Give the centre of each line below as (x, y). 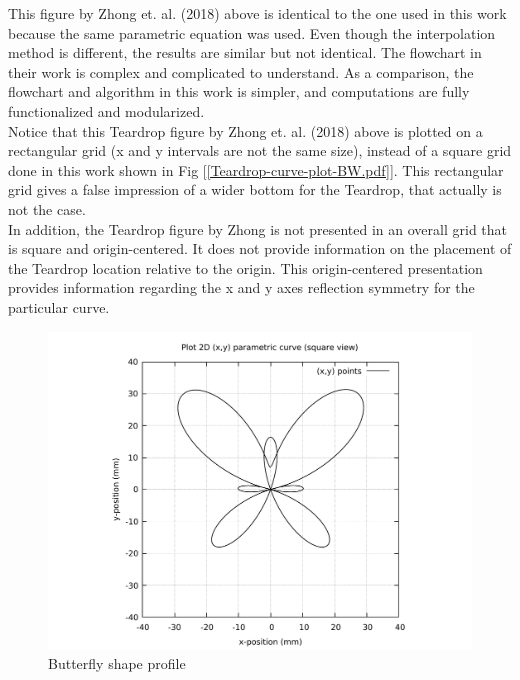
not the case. (47, 208)
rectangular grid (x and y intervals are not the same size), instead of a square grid (260, 150)
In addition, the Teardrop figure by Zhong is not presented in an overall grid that (257, 228)
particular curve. (59, 306)
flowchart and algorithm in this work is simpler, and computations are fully (239, 91)
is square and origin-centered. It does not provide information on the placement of (260, 248)
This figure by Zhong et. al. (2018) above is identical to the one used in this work (257, 13)
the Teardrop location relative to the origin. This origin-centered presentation (245, 267)
